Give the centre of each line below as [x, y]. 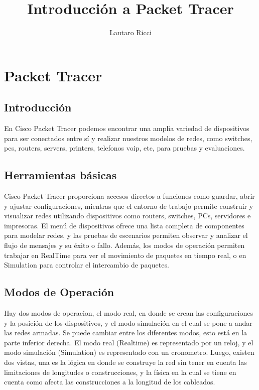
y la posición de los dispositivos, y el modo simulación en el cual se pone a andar [128, 322]
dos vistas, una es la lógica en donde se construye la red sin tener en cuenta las [125, 362]
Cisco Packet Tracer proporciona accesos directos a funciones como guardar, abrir [129, 196]
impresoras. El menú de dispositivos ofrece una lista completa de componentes [124, 225]
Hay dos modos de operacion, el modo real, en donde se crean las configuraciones [128, 313]
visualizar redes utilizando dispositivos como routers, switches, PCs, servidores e [127, 216]
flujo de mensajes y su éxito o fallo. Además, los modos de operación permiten [124, 245]
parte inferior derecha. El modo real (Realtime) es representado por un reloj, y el [129, 342]
